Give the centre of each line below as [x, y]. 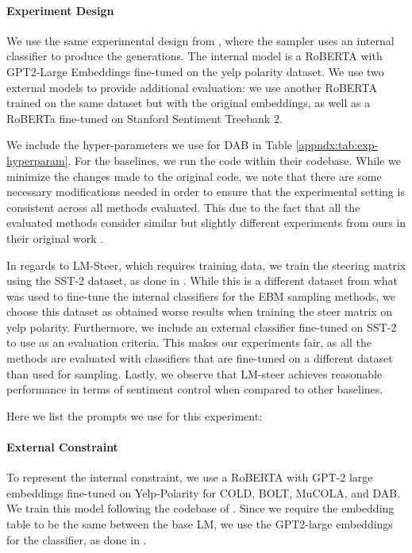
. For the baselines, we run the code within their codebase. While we [234, 160]
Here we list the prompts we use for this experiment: [135, 415]
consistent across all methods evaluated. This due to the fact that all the [183, 207]
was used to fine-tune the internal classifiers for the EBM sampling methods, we [201, 296]
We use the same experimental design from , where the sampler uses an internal [200, 40]
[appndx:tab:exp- [337, 145]
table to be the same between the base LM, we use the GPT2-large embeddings [200, 524]
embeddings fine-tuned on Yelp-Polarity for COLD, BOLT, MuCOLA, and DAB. [204, 492]
